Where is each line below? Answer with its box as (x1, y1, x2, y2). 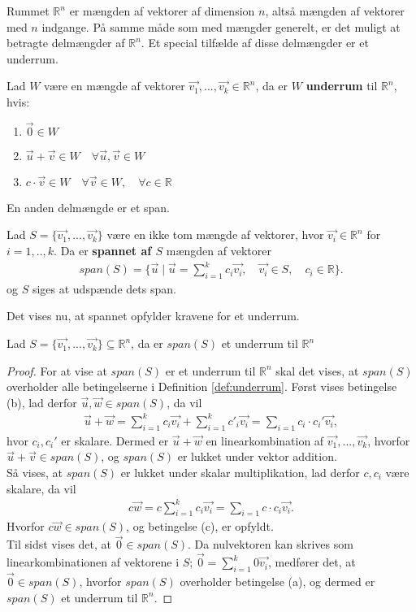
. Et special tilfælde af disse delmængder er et (141, 34, 369, 51)
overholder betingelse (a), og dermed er (180, 573, 375, 590)
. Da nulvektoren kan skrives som (188, 536, 353, 553)
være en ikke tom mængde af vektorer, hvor (106, 226, 324, 243)
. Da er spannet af (54, 241, 152, 258)
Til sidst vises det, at (6, 536, 112, 553)
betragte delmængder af (6, 34, 125, 51)
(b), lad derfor (6, 393, 77, 410)
